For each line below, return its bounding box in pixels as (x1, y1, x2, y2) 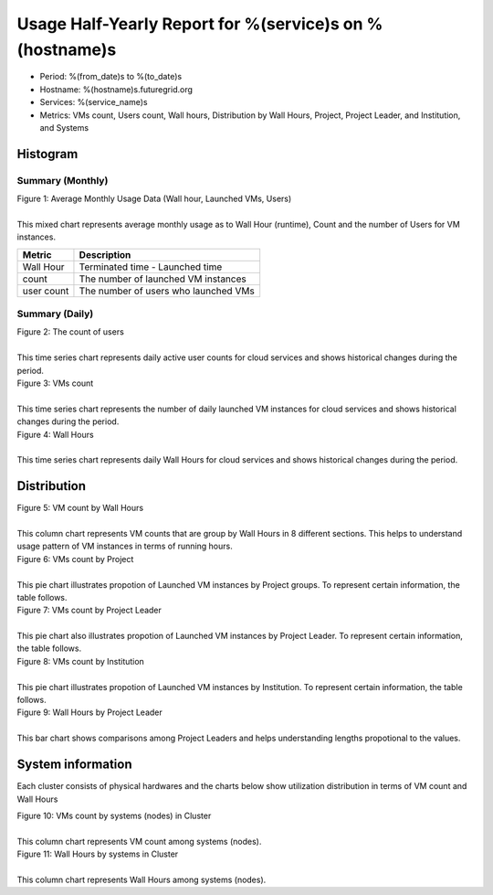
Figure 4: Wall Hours (16, 429, 95, 440)
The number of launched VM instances (79, 272, 246, 285)
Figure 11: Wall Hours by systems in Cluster (16, 848, 179, 859)
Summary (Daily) (16, 307, 94, 320)
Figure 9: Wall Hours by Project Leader (16, 707, 163, 718)
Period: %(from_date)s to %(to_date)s (39, 71, 183, 82)
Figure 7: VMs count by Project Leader (16, 604, 162, 616)
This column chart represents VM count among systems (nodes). (16, 836, 262, 847)
